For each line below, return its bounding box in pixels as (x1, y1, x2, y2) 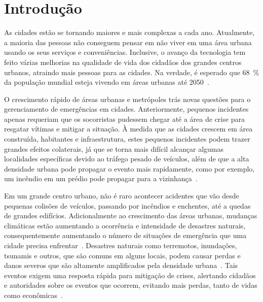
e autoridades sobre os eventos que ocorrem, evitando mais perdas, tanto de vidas (4, 280, 257, 290)
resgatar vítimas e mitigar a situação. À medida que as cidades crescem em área (4, 123, 253, 134)
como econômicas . (4, 289, 63, 300)
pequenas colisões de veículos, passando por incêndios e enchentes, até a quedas (4, 200, 251, 211)
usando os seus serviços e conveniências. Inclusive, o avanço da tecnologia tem (4, 47, 246, 57)
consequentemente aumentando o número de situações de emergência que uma (4, 230, 247, 241)
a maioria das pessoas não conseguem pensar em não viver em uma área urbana (4, 37, 252, 47)
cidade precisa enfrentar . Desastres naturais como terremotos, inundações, (4, 240, 237, 250)
